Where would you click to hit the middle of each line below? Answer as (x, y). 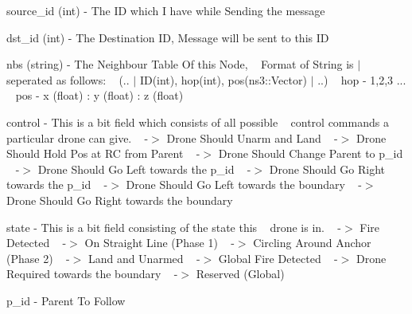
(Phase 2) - (38, 258)
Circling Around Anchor (312, 243)
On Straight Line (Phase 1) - (159, 243)
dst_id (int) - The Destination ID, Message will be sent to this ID (168, 37)
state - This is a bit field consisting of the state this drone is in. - (174, 227)
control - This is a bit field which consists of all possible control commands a (198, 122)
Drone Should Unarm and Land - (252, 137)
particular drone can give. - (78, 137)
